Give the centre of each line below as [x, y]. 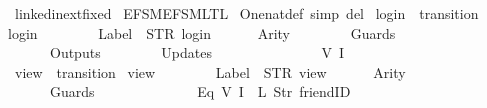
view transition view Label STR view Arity [210, 71]
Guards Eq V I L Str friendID [200, 91]
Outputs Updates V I [197, 52]
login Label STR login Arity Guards [202, 32]
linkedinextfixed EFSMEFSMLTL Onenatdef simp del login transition [246, 13]
